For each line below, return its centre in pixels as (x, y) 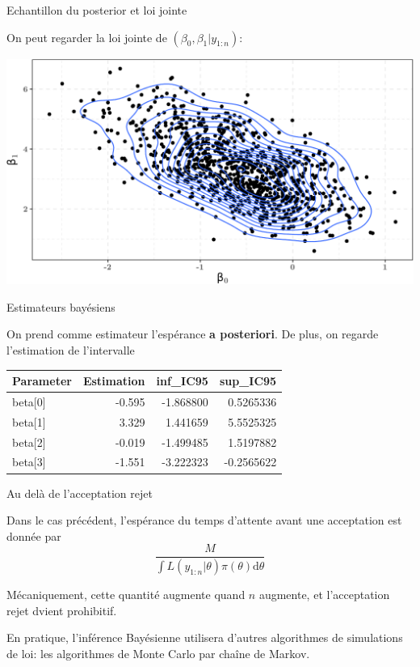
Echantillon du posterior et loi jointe (97, 10)
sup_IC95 (248, 381)
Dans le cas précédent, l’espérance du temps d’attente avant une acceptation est (204, 520)
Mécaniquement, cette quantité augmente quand (126, 595)
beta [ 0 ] (29, 401)
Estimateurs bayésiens (61, 306)
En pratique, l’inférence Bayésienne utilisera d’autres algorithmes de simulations (205, 637)
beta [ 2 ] (29, 442)
